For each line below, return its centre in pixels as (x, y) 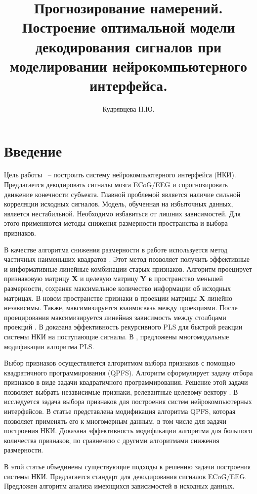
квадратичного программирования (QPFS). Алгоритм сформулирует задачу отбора (128, 372)
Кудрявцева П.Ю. (128, 108)
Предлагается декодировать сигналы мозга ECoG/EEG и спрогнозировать (116, 184)
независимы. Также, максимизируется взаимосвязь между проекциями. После (121, 308)
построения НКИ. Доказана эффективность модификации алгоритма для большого (128, 431)
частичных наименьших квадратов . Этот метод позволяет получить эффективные (127, 259)
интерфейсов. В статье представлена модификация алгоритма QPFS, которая (120, 411)
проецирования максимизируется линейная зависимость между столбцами (115, 317)
